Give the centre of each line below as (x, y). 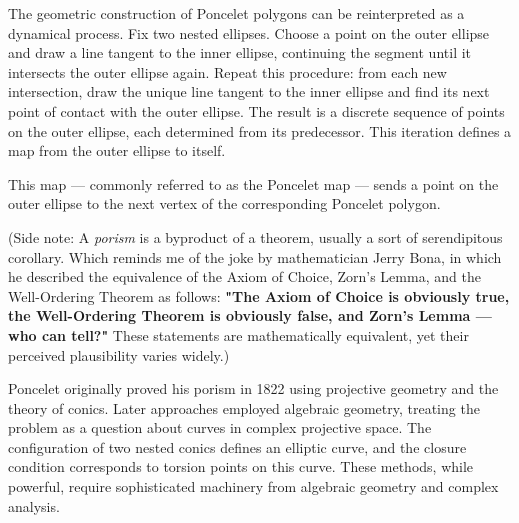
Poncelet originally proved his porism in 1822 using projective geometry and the (253, 388)
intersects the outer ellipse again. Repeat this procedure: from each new (227, 71)
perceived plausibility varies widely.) (119, 354)
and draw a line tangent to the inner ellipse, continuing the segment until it (240, 52)
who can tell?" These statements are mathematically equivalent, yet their (238, 334)
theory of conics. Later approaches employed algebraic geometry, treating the (244, 407)
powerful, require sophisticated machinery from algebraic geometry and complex (253, 486)
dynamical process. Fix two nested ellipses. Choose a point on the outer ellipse (249, 32)
